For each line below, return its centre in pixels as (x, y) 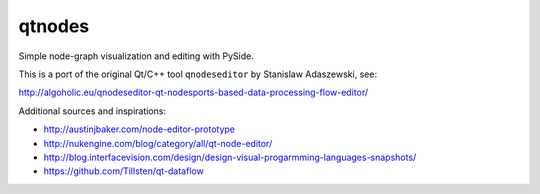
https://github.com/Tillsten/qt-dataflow (123, 171)
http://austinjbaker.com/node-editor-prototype (139, 129)
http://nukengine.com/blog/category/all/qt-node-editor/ (158, 143)
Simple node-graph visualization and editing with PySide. (136, 56)
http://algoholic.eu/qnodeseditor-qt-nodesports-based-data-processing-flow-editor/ (193, 92)
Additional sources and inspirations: (92, 111)
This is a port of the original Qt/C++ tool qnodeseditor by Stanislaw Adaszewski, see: (198, 74)
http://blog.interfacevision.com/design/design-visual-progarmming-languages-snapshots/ (230, 157)
